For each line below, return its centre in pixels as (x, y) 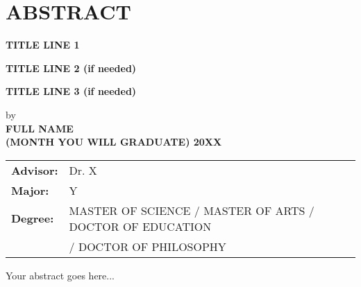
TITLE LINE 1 (43, 45)
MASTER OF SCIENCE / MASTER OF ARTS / (192, 210)
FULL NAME (40, 128)
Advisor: (35, 170)
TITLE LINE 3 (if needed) (71, 91)
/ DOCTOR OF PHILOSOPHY (148, 246)
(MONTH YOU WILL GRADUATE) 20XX (114, 142)
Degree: (33, 218)
